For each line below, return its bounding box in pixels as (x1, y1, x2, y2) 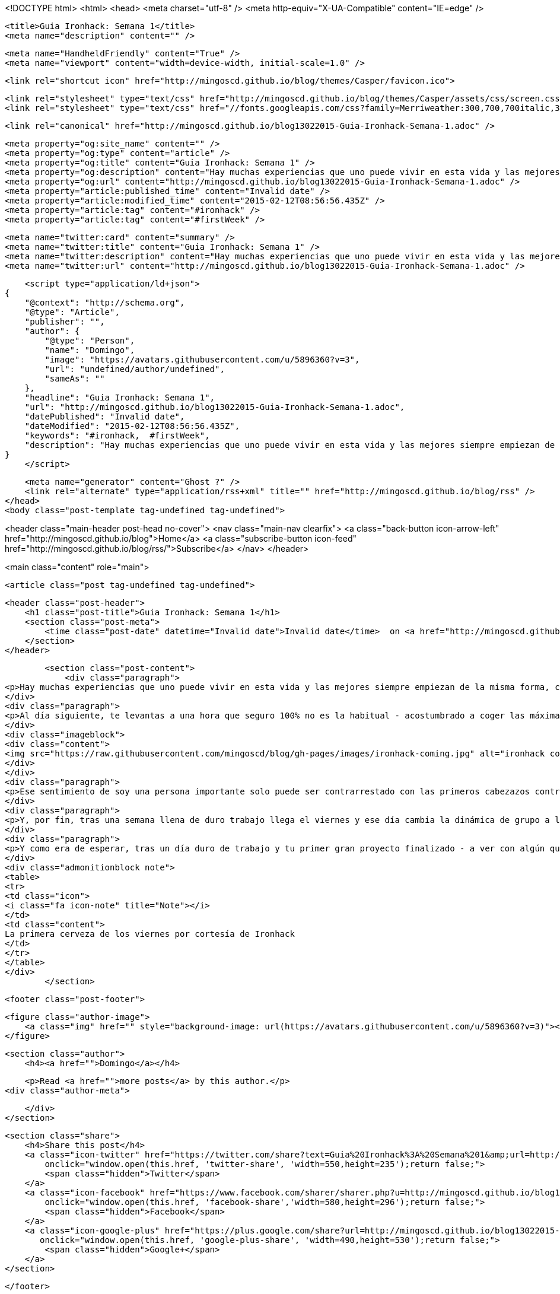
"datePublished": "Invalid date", (24, 412, 185, 421)
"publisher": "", (24, 317, 105, 326)
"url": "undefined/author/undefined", (44, 364, 225, 374)
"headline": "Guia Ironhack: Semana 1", (24, 393, 215, 402)
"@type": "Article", (24, 307, 120, 317)
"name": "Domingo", (44, 345, 135, 355)
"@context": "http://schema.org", (24, 298, 185, 307)
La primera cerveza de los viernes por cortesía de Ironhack (5, 929, 295, 939)
